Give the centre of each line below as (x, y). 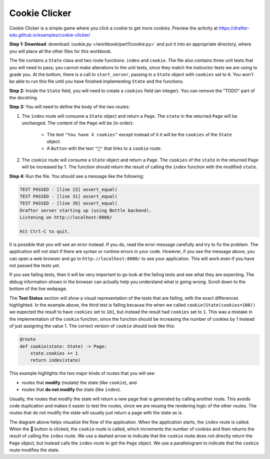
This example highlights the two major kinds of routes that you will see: (82, 373)
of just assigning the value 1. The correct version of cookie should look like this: (92, 326)
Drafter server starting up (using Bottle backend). (86, 210)
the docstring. (24, 98)
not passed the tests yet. (35, 266)
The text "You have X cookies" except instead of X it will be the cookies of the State (139, 134)
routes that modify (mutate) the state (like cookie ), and (79, 382)
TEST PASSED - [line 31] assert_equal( (68, 196)
